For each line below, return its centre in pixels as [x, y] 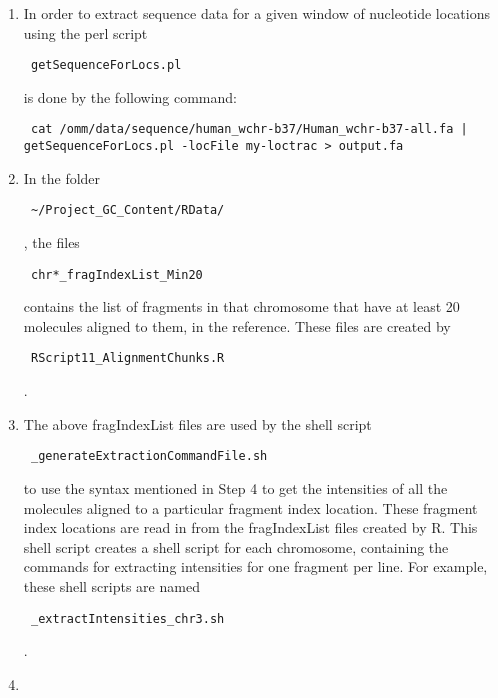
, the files [51, 242]
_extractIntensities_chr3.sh [127, 618]
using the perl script [85, 32]
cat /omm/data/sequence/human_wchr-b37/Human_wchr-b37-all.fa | [249, 129]
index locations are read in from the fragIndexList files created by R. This [250, 527]
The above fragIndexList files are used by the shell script [197, 423]
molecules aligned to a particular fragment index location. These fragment [250, 507]
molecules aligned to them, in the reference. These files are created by [237, 325]
